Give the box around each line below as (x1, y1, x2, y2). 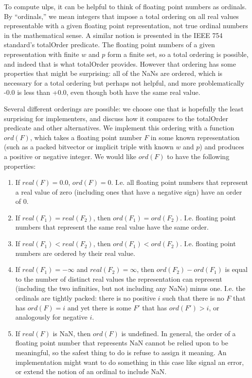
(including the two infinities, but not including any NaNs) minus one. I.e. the (15, 283, 246, 293)
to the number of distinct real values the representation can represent (15, 273, 222, 284)
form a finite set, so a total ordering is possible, (107, 49, 249, 59)
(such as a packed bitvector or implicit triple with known (4, 142, 174, 152)
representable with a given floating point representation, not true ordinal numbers (4, 20, 248, 31)
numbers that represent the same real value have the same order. (15, 222, 209, 232)
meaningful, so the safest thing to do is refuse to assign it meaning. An (15, 347, 227, 357)
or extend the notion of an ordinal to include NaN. (15, 366, 167, 377)
